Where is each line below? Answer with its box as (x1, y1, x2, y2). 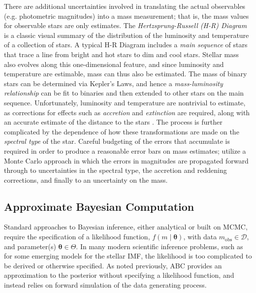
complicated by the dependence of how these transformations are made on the (4, 126, 239, 136)
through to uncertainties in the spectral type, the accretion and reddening (4, 165, 227, 175)
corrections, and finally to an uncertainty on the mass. (4, 174, 168, 185)
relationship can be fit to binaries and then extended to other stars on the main (4, 88, 244, 98)
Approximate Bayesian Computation (4, 198, 194, 214)
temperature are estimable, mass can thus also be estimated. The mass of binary (4, 68, 247, 79)
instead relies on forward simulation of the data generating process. (4, 280, 207, 290)
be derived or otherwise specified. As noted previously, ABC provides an (4, 260, 222, 270)
